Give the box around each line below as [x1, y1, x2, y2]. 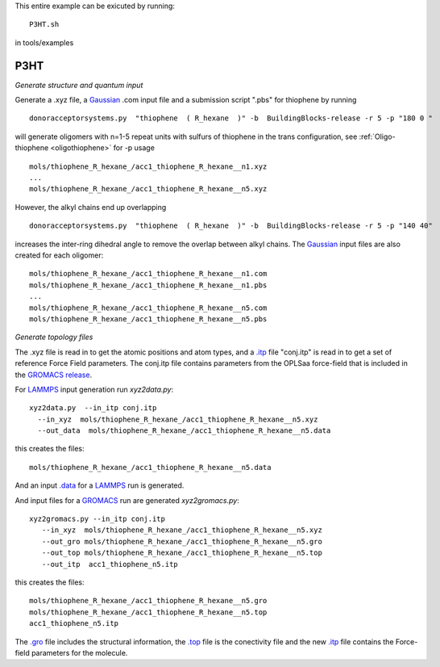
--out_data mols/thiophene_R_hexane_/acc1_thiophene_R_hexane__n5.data [37, 426, 331, 435]
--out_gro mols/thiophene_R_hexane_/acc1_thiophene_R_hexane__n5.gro [41, 537, 322, 546]
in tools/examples [15, 37, 74, 48]
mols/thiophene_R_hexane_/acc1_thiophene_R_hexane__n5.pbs [29, 314, 268, 323]
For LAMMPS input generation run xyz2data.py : [15, 384, 173, 394]
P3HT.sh [29, 20, 60, 29]
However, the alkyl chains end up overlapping [15, 202, 167, 212]
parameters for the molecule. [31, 648, 128, 657]
